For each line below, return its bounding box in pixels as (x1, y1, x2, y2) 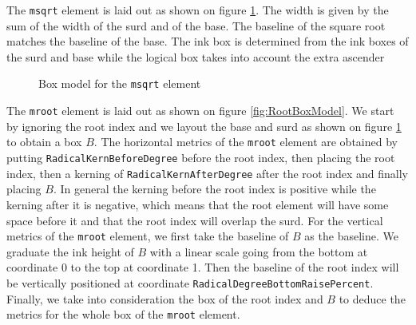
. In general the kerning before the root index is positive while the (53, 180, 376, 197)
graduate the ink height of (6, 243, 134, 260)
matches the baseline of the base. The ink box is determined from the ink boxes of (6, 33, 409, 50)
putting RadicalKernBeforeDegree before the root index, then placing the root (6, 149, 395, 165)
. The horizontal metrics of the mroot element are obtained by (93, 133, 398, 150)
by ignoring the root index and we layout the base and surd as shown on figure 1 (6, 117, 402, 134)
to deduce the (339, 290, 406, 307)
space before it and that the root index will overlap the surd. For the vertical (6, 212, 383, 228)
